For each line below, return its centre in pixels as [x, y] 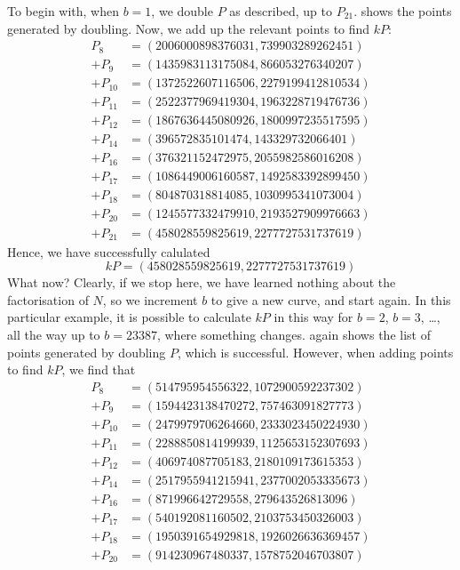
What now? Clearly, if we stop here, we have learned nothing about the [202, 282]
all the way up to [54, 334]
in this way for [313, 317]
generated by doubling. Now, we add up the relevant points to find [189, 28]
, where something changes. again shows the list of [293, 334]
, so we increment [150, 299]
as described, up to [281, 11]
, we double [182, 11]
